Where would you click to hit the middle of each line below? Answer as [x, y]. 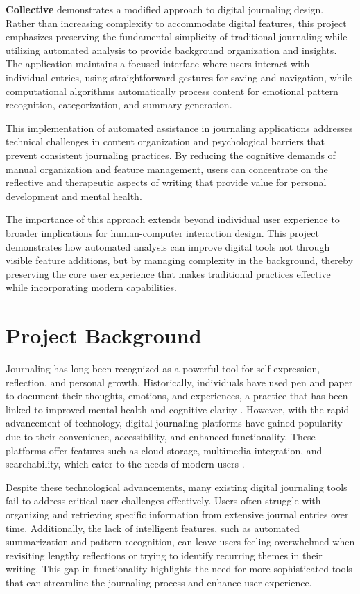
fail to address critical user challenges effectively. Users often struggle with [163, 501]
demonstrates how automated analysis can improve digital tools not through [168, 246]
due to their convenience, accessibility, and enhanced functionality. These [161, 436]
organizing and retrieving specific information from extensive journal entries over [177, 514]
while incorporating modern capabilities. [91, 287]
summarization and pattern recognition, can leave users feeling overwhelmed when [180, 542]
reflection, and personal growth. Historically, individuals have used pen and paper [179, 382]
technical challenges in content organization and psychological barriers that [165, 141]
